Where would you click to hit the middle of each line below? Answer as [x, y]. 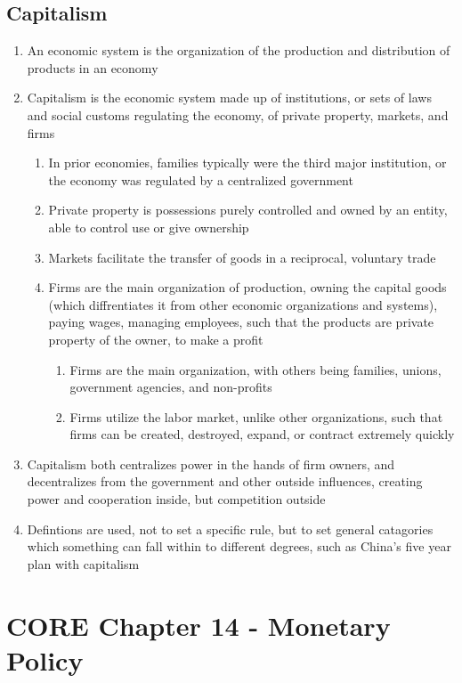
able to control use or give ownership [149, 227]
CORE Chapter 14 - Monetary [199, 625]
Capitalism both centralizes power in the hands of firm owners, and [211, 463]
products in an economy [93, 67]
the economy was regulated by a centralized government [201, 179]
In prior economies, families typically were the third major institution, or [247, 163]
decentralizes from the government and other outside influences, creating [225, 481]
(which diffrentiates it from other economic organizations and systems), [243, 304]
